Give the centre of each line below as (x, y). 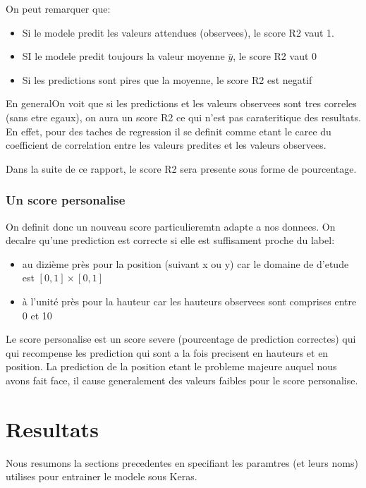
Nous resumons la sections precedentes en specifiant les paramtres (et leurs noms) (182, 462)
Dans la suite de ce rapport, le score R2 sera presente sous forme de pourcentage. (181, 168)
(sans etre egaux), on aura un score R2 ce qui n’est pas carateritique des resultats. (183, 117)
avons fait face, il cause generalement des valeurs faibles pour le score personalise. (182, 380)
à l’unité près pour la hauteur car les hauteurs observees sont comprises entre (189, 301)
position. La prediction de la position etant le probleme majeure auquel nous (171, 366)
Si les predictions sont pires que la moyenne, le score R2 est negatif (167, 79)
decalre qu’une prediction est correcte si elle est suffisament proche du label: (170, 240)
